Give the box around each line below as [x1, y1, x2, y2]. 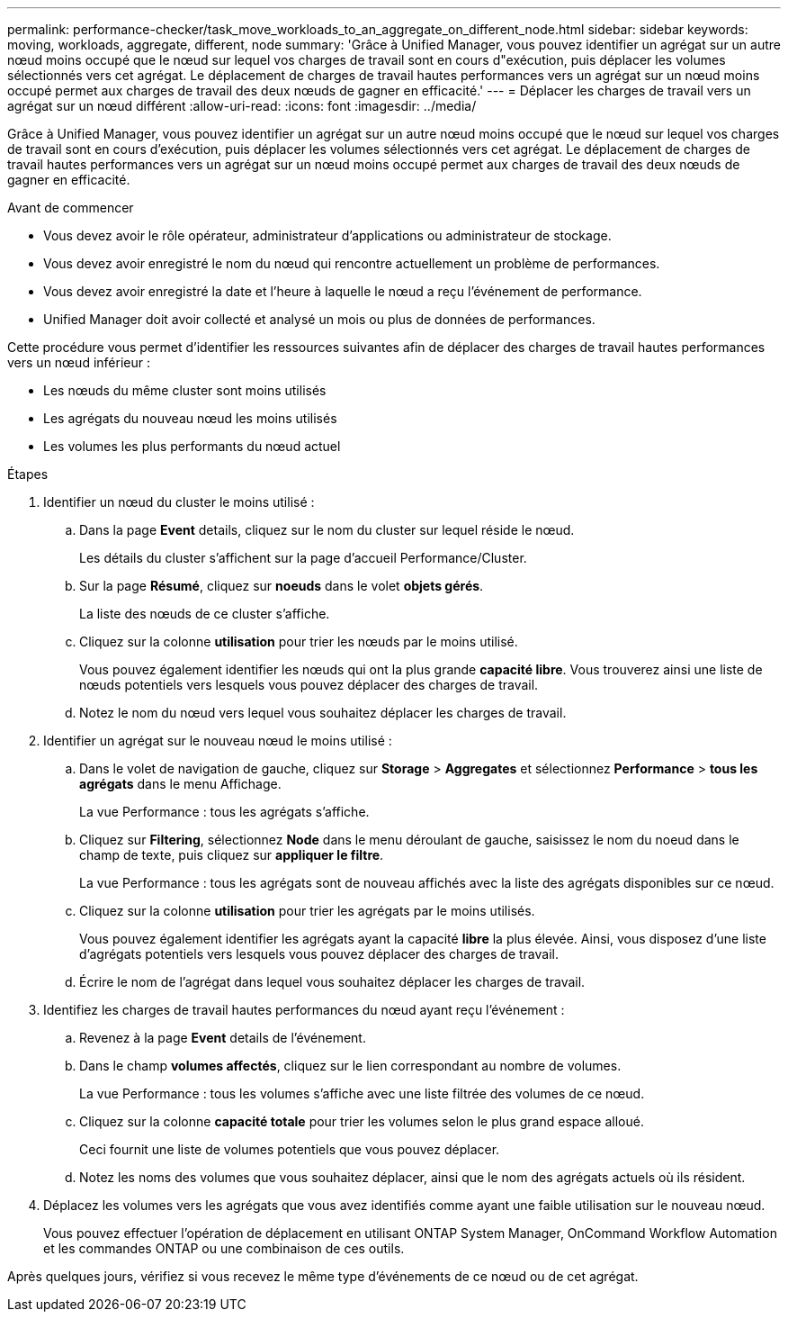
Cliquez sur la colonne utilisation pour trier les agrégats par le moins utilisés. [79, 903, 535, 918]
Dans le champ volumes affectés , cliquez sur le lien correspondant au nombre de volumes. [79, 1058, 622, 1073]
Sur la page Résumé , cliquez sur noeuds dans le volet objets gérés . [79, 578, 484, 593]
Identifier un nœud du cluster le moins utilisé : [43, 494, 315, 510]
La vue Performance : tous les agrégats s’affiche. [79, 804, 370, 819]
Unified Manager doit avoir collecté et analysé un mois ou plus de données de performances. [43, 312, 595, 327]
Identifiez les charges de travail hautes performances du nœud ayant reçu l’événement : [43, 1002, 565, 1017]
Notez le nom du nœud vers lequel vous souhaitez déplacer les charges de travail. [79, 705, 567, 720]
